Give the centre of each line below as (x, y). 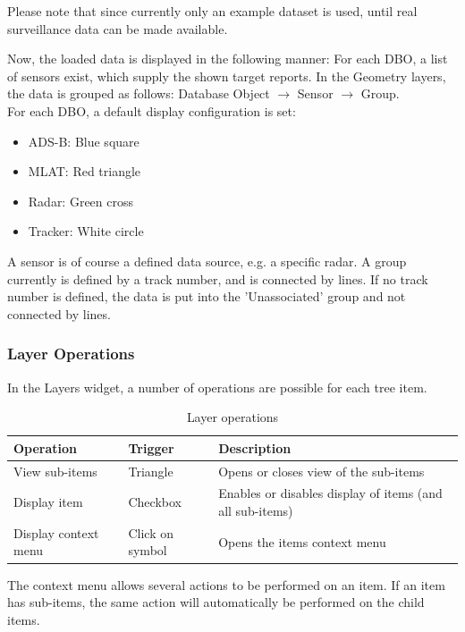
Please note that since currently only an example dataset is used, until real (212, 11)
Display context (56, 532)
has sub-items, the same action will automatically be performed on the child (216, 602)
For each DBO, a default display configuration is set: (152, 110)
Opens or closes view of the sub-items (321, 471)
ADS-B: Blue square (84, 141)
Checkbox (155, 502)
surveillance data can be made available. (118, 28)
